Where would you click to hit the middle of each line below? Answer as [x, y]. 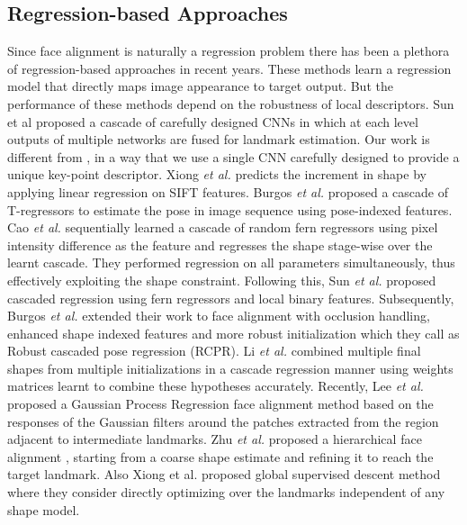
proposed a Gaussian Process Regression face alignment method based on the [220, 404]
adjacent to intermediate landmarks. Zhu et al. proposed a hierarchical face [215, 439]
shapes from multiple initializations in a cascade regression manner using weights [230, 368]
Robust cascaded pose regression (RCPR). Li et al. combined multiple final [214, 351]
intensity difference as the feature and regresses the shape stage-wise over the [220, 244]
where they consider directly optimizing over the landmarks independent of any [226, 492]
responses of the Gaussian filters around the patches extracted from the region [223, 421]
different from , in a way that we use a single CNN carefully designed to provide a [233, 156]
